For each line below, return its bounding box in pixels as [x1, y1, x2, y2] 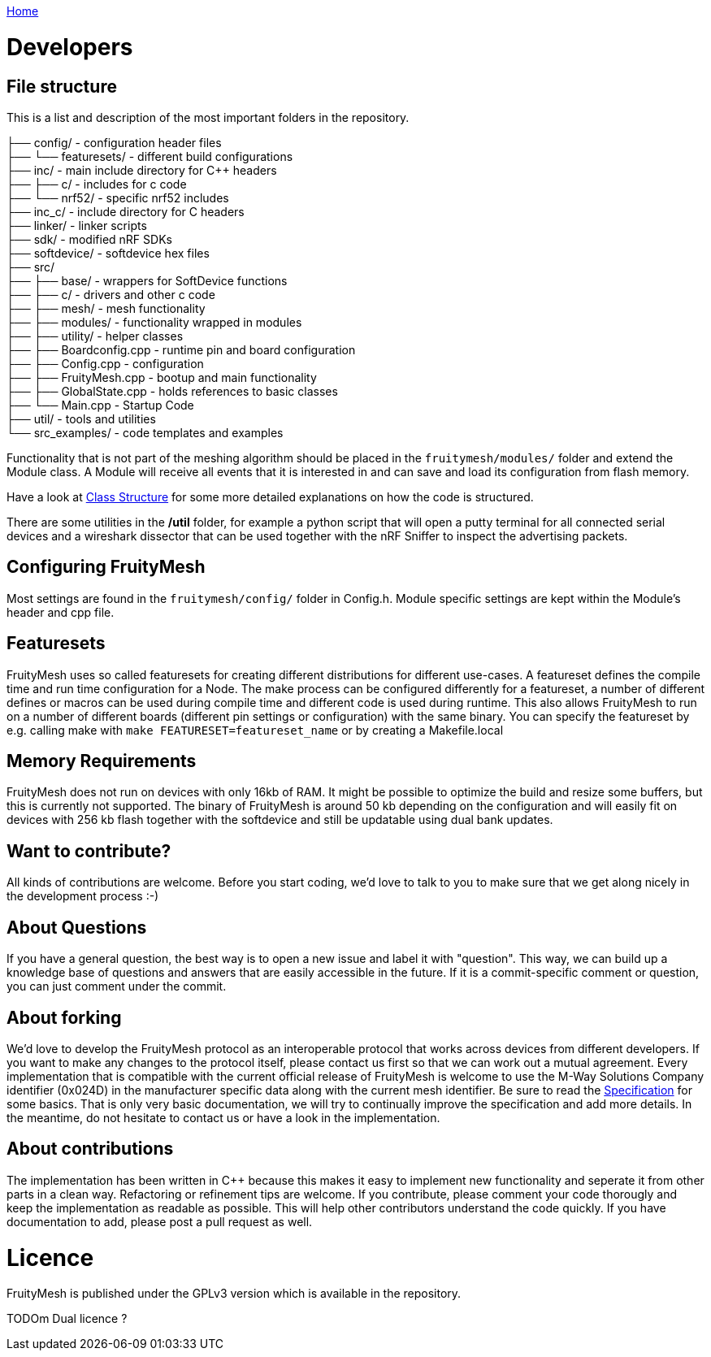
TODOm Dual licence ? [7, 1311, 128, 1326]
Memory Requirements [7, 751, 197, 772]
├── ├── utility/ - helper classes [7, 328, 184, 343]
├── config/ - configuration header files [7, 135, 222, 150]
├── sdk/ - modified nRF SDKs [7, 232, 172, 246]
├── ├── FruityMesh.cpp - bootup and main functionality [7, 370, 317, 384]
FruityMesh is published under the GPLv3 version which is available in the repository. [7, 1286, 462, 1301]
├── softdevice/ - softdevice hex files [7, 245, 210, 260]
